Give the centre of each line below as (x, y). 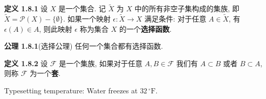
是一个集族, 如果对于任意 (101, 63)
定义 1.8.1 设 (26, 8)
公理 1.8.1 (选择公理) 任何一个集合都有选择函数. (84, 46)
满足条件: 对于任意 (175, 19)
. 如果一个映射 (87, 19)
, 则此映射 (56, 28)
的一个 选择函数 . (145, 28)
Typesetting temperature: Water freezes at (71, 90)
